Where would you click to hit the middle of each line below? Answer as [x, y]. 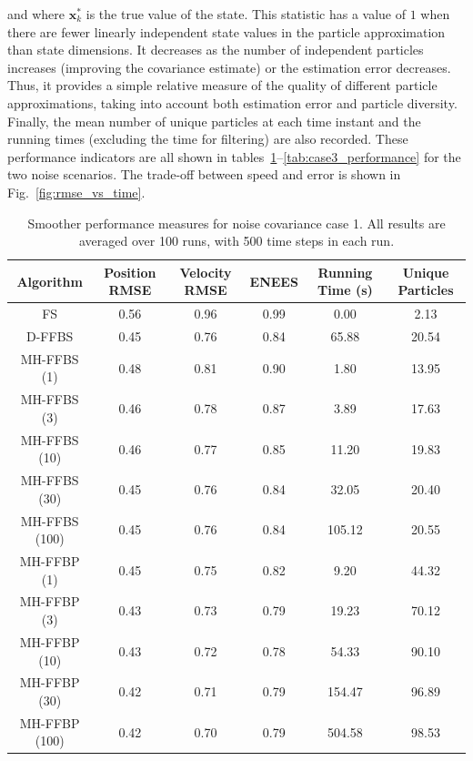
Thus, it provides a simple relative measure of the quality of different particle [222, 85]
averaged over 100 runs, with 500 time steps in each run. [236, 241]
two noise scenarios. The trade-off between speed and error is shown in [204, 174]
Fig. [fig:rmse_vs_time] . [76, 192]
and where [36, 14]
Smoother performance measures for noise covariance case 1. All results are [236, 223]
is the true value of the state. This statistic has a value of [246, 14]
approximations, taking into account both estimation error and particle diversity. [232, 102]
